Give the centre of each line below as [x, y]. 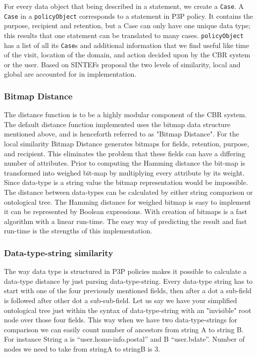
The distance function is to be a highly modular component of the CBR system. [126, 114]
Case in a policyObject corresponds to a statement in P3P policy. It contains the [129, 16]
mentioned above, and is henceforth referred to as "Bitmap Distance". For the [122, 134]
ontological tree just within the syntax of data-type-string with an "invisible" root [128, 310]
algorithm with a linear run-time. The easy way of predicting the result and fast [126, 221]
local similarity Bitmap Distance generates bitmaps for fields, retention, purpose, [127, 143]
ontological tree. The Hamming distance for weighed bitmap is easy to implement [128, 201]
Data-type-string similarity [59, 252]
